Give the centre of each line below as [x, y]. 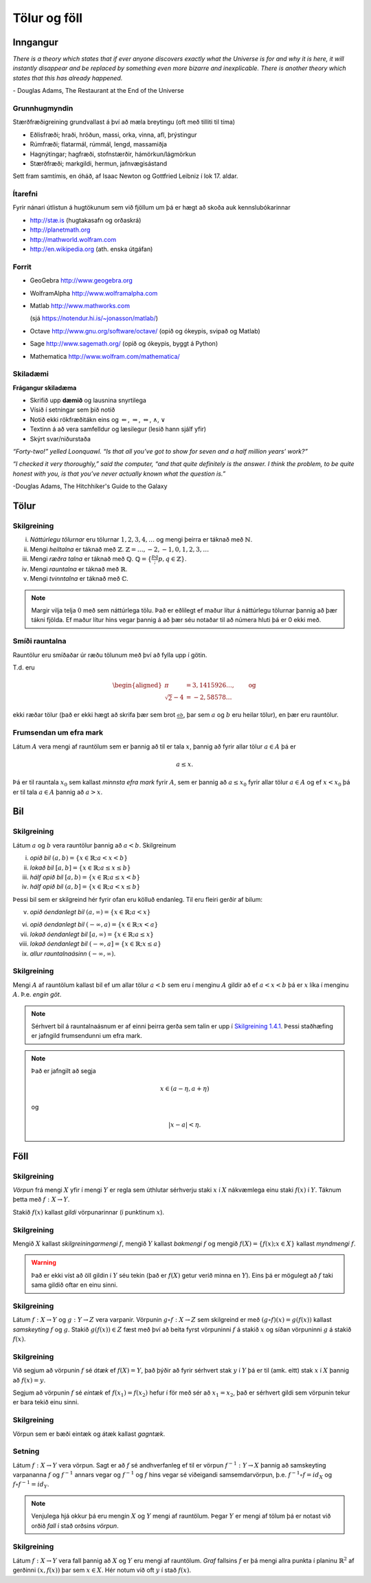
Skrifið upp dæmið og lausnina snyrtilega [88, 400]
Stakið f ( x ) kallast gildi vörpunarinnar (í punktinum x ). [89, 1212]
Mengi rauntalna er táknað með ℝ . [79, 569]
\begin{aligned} [137, 685]
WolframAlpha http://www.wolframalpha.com [94, 293]
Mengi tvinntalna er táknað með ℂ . [79, 579]
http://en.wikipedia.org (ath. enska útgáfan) [91, 249]
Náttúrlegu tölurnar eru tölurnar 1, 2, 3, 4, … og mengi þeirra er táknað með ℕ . [141, 540]
